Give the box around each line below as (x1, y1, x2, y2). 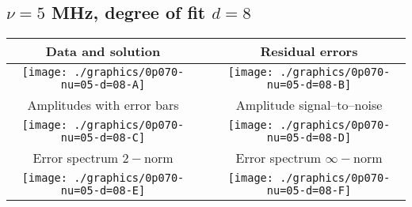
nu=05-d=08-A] (60, 78, 146, 92)
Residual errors (260, 42, 358, 61)
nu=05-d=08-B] (266, 78, 352, 92)
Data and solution (45, 42, 161, 61)
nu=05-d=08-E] (60, 184, 146, 198)
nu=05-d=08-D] (266, 131, 352, 145)
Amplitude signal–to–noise (235, 96, 383, 115)
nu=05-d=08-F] (266, 184, 352, 198)
